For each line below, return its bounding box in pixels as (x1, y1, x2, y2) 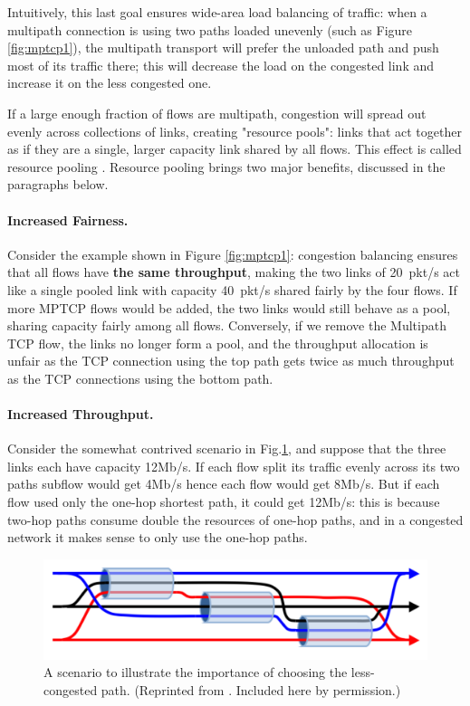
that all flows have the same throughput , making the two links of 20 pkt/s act (7, 262, 461, 281)
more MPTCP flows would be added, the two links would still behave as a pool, (7, 298, 451, 317)
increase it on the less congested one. (7, 73, 212, 92)
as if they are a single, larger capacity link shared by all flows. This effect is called (7, 139, 462, 158)
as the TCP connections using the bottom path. (7, 368, 273, 387)
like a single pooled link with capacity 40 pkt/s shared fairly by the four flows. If (7, 280, 457, 299)
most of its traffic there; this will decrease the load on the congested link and (7, 55, 435, 74)
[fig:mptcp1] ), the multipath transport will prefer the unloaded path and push (7, 38, 439, 57)
